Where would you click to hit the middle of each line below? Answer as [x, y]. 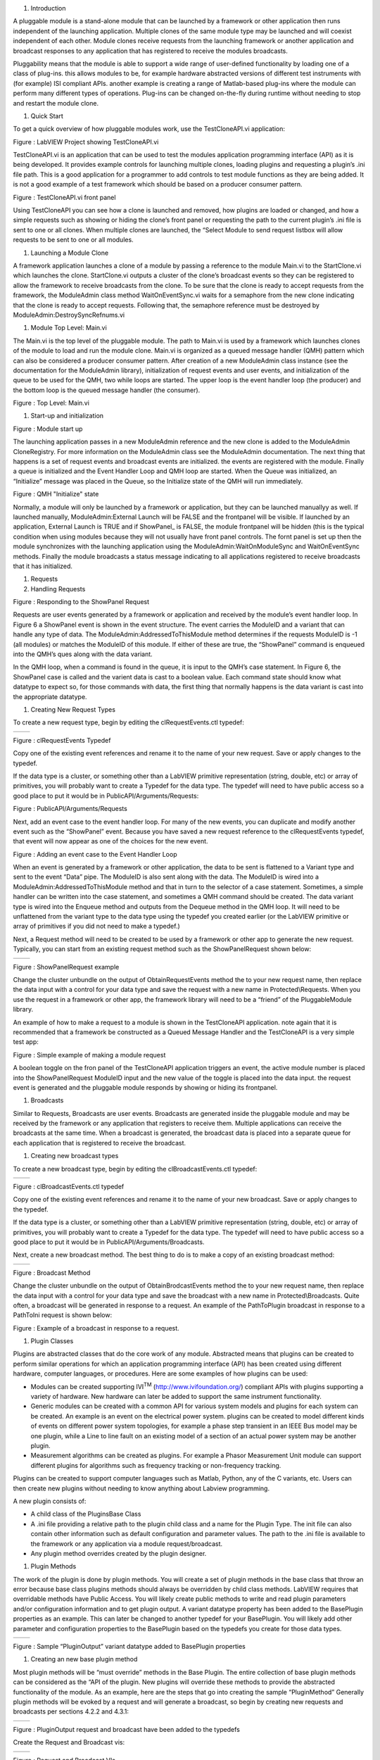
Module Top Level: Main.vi [69, 328]
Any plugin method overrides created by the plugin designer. [119, 1553]
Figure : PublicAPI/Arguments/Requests [70, 809]
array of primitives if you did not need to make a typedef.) [97, 926]
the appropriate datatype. [50, 696]
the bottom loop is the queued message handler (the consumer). [107, 390]
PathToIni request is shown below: [63, 1315]
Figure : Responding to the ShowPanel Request [81, 602]
